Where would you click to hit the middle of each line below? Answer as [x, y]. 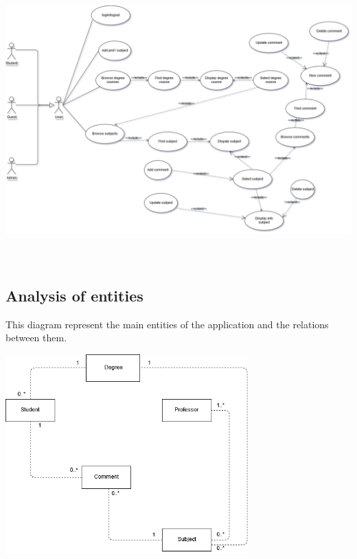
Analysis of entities [74, 295]
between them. [36, 338]
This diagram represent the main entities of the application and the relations [167, 324]
